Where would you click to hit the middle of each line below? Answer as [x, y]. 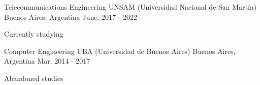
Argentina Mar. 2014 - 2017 [47, 61]
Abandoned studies [34, 78]
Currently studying [34, 34]
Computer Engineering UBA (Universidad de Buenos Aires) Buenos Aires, [120, 51]
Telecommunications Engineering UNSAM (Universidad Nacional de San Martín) [131, 7]
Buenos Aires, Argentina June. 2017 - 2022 [71, 17]
